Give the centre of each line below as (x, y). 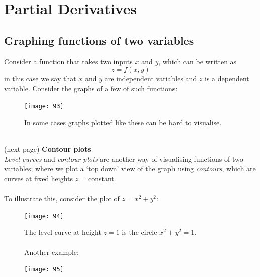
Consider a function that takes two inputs (68, 61)
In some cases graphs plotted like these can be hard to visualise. (123, 122)
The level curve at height (63, 232)
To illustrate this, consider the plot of (62, 198)
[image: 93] (44, 106)
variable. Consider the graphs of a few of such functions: (91, 88)
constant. (102, 178)
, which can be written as (198, 61)
